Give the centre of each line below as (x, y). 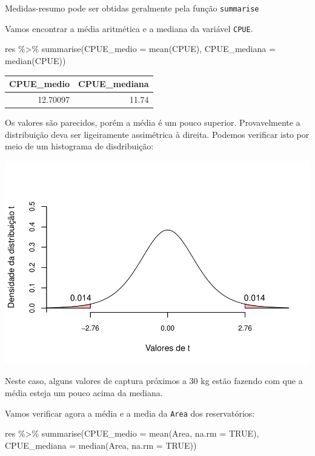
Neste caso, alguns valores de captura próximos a (96, 381)
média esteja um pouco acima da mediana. (84, 392)
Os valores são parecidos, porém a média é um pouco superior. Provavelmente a (153, 122)
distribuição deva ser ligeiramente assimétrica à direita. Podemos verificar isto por (157, 134)
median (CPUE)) (35, 60)
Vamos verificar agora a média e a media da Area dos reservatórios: (130, 413)
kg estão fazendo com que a (252, 381)
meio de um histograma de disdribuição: (79, 146)
